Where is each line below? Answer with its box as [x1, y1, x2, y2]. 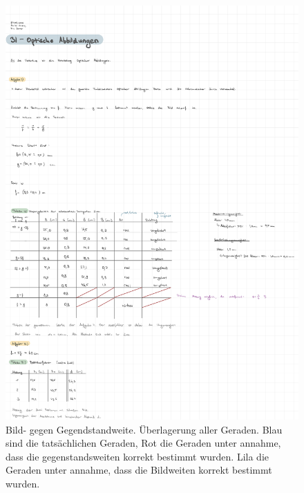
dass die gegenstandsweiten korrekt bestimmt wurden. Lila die [6, 449, 269, 463]
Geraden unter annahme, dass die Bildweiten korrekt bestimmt [6, 463, 272, 477]
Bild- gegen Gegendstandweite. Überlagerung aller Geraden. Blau [6, 422, 283, 436]
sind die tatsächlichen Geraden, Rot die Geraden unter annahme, [6, 436, 281, 450]
